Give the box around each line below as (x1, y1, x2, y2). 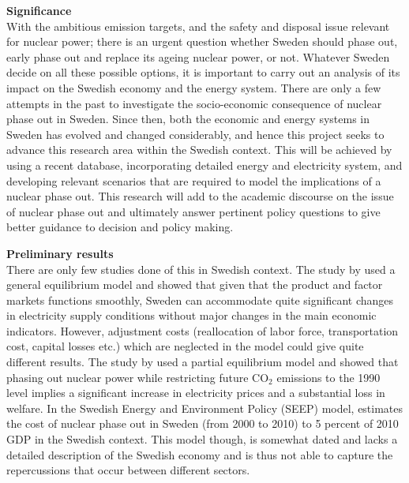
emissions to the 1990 (276, 369, 381, 385)
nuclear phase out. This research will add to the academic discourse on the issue (6, 188, 394, 204)
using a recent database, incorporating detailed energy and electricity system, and (6, 156, 403, 173)
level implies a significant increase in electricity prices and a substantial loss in (6, 384, 385, 401)
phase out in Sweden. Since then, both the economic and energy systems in (6, 110, 370, 127)
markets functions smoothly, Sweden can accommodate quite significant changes (6, 291, 394, 308)
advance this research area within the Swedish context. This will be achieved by (6, 141, 392, 158)
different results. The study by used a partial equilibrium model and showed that (6, 354, 399, 370)
